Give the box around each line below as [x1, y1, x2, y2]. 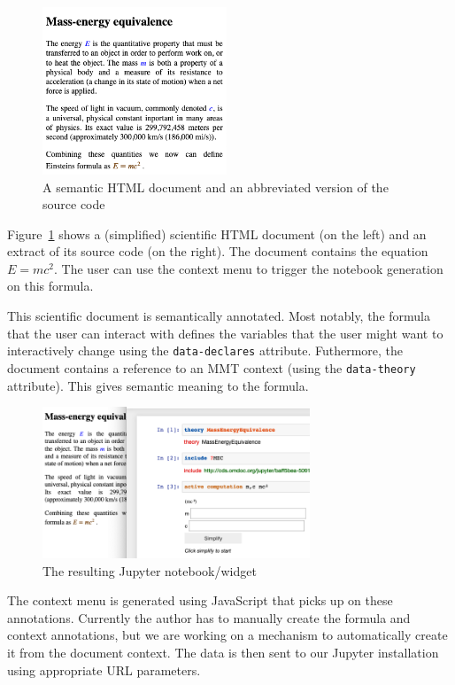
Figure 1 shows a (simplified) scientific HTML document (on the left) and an [7, 224, 427, 243]
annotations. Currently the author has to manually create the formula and [7, 608, 411, 627]
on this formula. [7, 276, 94, 295]
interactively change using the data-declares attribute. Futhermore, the [7, 341, 404, 360]
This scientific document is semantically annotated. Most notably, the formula [7, 307, 430, 325]
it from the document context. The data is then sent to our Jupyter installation [7, 642, 439, 661]
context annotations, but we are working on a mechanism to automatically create [7, 626, 448, 644]
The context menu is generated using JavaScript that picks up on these [7, 591, 393, 610]
